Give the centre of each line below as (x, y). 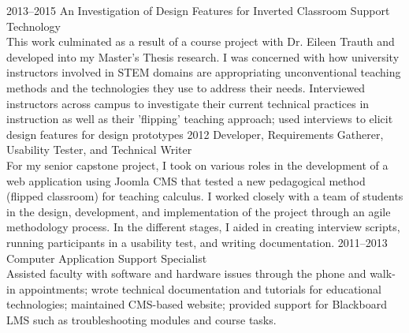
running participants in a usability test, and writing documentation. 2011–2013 (197, 242)
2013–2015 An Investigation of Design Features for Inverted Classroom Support (198, 10)
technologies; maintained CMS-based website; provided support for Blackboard (197, 304)
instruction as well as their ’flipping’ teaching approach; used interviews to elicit (200, 119)
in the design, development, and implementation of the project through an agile (199, 211)
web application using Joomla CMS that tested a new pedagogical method (186, 180)
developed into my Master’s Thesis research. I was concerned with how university (203, 56)
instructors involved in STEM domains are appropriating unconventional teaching (204, 72)
